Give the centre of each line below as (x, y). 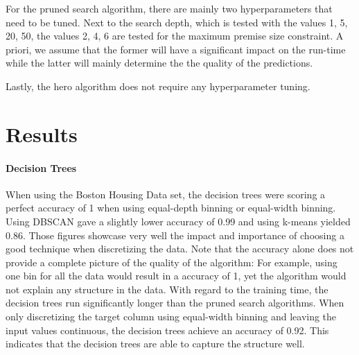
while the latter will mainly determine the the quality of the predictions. (159, 63)
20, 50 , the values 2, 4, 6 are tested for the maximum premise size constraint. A (175, 36)
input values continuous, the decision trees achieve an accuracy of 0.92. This (167, 330)
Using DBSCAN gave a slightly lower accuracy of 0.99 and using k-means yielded (178, 221)
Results (42, 133)
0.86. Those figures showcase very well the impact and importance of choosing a (175, 235)
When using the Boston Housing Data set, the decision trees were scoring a (166, 194)
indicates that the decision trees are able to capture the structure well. (155, 344)
